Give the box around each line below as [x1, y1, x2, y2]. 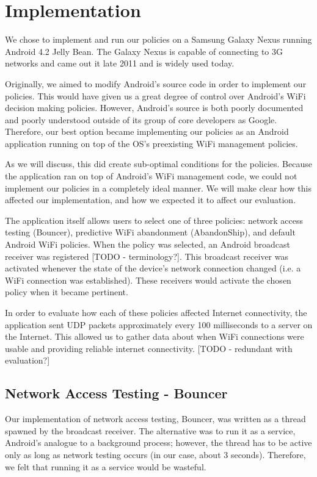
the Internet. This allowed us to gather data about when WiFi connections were [5, 330, 304, 343]
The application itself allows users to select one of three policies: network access [5, 213, 303, 226]
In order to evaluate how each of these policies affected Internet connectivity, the [5, 306, 307, 318]
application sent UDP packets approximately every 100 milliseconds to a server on [5, 318, 313, 331]
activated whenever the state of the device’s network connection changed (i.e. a [5, 262, 301, 274]
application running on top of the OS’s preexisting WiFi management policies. [5, 137, 298, 149]
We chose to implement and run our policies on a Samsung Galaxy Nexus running [5, 33, 312, 46]
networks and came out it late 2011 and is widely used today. [5, 57, 235, 70]
